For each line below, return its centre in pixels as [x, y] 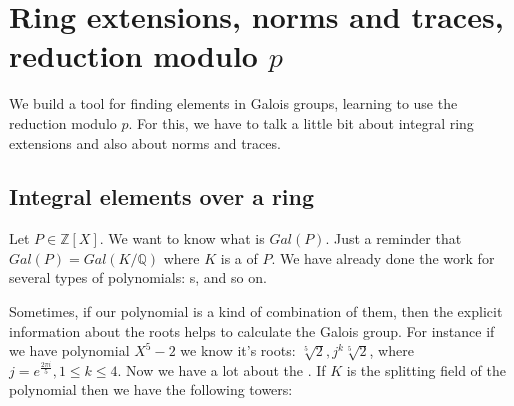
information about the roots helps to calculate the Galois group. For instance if [252, 330]
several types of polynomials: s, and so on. [138, 277]
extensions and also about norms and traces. [145, 142]
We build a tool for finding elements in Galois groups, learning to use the [233, 103]
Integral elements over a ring [162, 196]
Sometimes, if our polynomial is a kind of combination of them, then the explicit [256, 311]
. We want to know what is [182, 238]
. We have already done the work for [383, 257]
